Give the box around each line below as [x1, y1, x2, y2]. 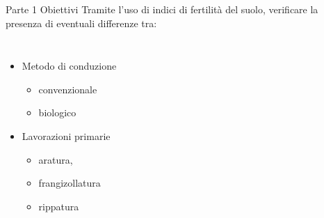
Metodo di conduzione [22, 59, 117, 73]
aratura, [38, 152, 73, 166]
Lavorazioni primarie [22, 128, 111, 143]
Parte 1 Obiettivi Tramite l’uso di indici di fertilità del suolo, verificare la [6, 2, 318, 16]
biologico [38, 105, 76, 120]
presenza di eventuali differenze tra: [6, 15, 157, 30]
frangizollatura [38, 176, 101, 190]
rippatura [38, 198, 79, 213]
